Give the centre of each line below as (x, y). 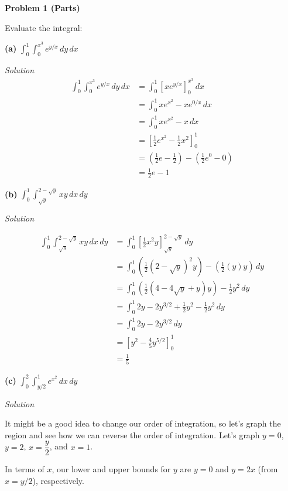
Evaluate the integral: (44, 27)
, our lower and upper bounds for (111, 469)
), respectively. (58, 480)
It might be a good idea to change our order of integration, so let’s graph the (143, 423)
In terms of (25, 469)
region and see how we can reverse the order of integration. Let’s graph (132, 434)
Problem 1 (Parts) (42, 8)
